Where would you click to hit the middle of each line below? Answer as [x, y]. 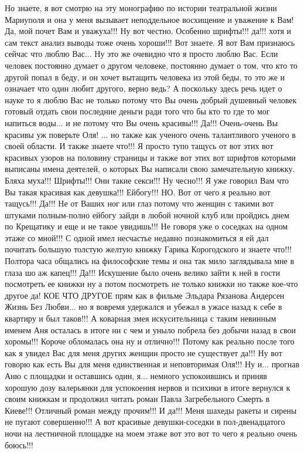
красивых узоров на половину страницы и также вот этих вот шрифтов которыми [150, 157]
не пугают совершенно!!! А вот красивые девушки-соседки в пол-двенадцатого [145, 422]
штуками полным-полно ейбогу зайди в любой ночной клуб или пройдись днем [147, 214]
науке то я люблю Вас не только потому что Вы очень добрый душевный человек [151, 99]
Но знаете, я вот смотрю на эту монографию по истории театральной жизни [141, 8]
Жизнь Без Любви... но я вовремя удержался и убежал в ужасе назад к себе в [144, 307]
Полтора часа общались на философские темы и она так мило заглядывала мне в [150, 261]
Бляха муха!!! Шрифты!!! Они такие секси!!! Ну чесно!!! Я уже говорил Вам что [147, 180]
